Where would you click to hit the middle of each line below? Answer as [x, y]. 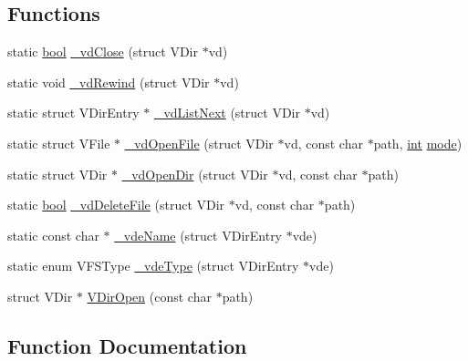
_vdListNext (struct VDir [227, 113]
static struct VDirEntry [73, 113]
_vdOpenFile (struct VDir [199, 143]
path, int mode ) [418, 143]
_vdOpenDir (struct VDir [195, 174]
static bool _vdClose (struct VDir [103, 52]
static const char [53, 235]
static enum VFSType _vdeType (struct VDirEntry [153, 266]
